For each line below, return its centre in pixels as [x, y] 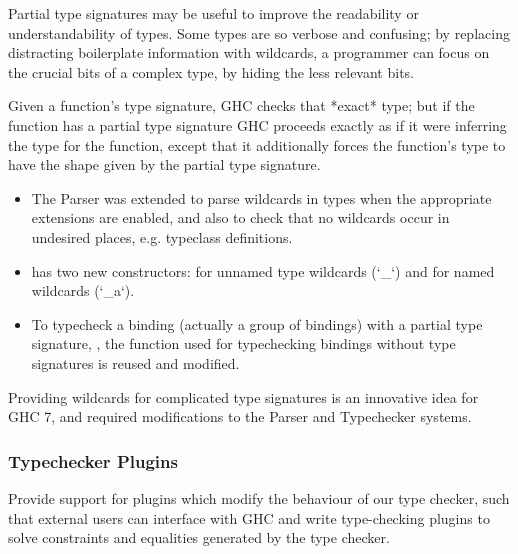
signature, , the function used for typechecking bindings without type [243, 343]
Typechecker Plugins [93, 460]
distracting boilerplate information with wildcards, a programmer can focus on [249, 52]
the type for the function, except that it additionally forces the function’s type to [257, 144]
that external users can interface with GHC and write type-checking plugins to [249, 517]
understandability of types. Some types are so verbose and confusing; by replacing [259, 32]
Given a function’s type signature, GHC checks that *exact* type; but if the [241, 105]
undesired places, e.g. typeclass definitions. [162, 236]
